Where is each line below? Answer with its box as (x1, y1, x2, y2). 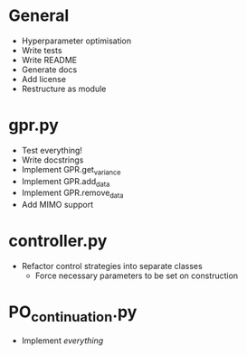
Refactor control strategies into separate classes (21, 261, 203, 272)
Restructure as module (21, 83, 107, 94)
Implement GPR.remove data (21, 187, 124, 201)
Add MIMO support (21, 200, 94, 210)
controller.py (8, 231, 108, 251)
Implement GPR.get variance (21, 163, 121, 177)
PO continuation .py (8, 302, 138, 325)
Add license (21, 73, 67, 84)
